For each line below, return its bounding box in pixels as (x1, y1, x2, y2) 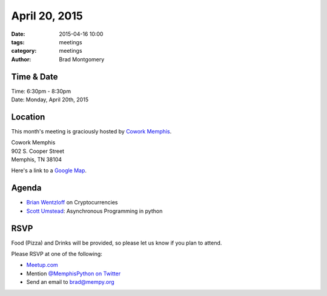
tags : (11, 38, 25, 45)
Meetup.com (26, 261, 59, 269)
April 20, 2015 (11, 9, 83, 22)
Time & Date (11, 72, 58, 82)
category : (11, 47, 37, 55)
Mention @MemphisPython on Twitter (26, 270, 121, 277)
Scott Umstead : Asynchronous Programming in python (26, 207, 163, 215)
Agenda (11, 183, 42, 193)
